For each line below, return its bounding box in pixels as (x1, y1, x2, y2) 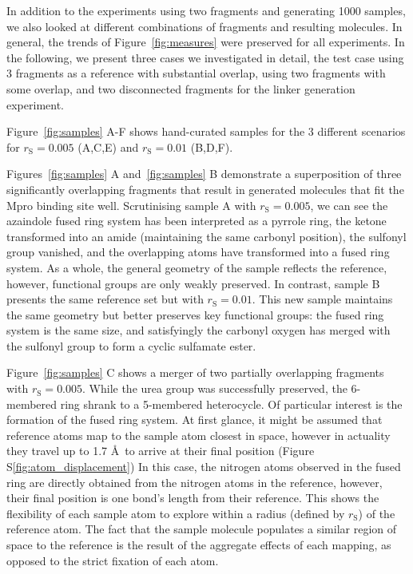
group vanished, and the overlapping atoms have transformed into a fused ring (6, 243, 390, 260)
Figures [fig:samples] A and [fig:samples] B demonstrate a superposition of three (6, 165, 402, 182)
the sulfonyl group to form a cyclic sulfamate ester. (6, 337, 256, 354)
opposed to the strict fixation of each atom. (6, 552, 219, 568)
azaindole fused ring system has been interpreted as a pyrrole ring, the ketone (6, 212, 387, 229)
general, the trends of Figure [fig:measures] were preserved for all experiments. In (6, 34, 405, 50)
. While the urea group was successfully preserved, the (82, 380, 347, 397)
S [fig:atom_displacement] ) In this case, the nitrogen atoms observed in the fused (6, 458, 401, 475)
